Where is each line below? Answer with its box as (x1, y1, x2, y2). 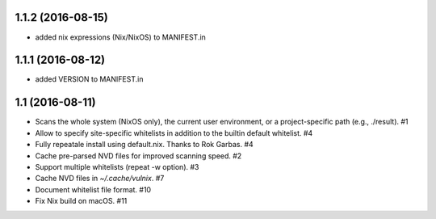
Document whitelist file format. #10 (35, 184, 152, 194)
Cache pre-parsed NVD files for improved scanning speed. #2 (35, 150, 242, 161)
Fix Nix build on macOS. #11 (35, 196, 128, 206)
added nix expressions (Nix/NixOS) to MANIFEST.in (35, 32, 206, 42)
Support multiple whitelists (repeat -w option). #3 (35, 162, 199, 171)
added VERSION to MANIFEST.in (35, 74, 144, 84)
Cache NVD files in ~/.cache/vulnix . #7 (35, 174, 165, 183)
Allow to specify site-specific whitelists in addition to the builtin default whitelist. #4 (35, 128, 313, 137)
